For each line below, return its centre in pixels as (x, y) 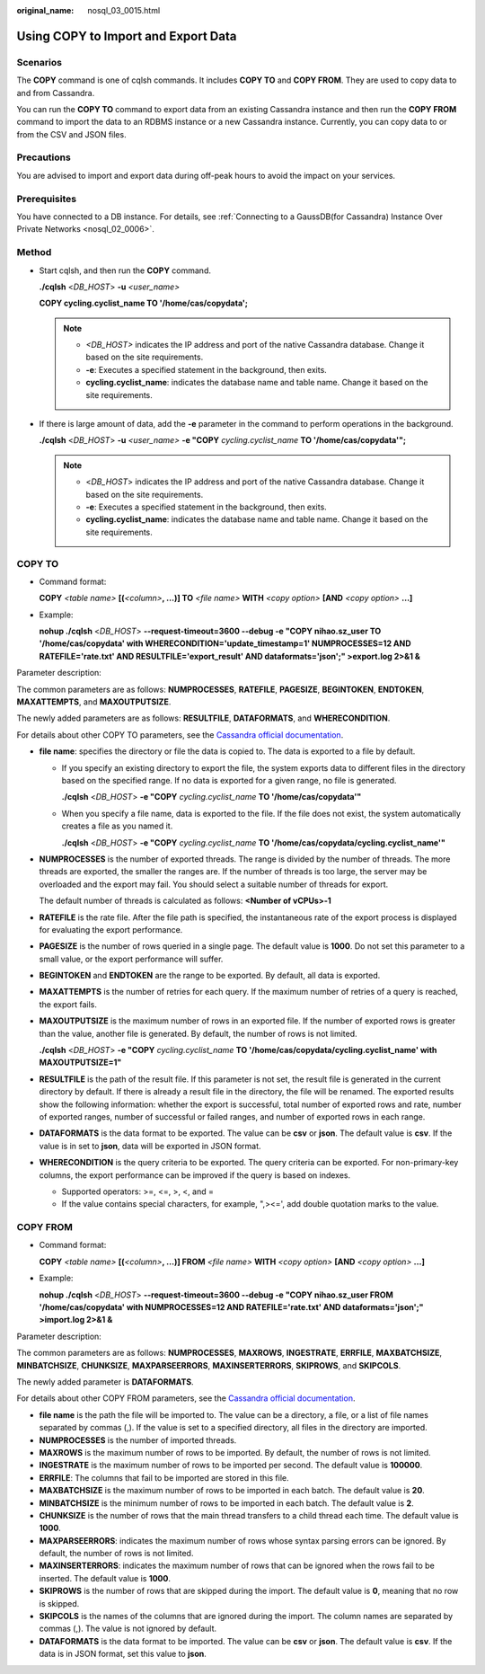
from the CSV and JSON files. (71, 134)
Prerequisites (46, 199)
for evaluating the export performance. (111, 929)
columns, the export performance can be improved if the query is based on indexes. (195, 1175)
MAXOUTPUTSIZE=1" (80, 1063)
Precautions (44, 157)
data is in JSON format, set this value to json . (123, 1654)
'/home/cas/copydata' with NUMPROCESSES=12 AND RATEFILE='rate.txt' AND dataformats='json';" (231, 1307)
